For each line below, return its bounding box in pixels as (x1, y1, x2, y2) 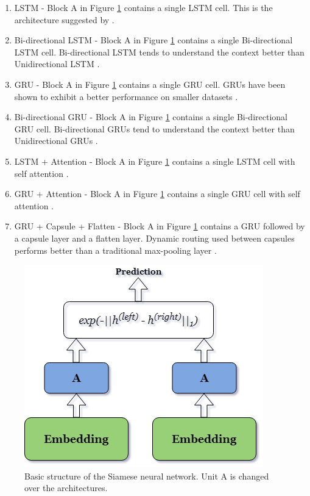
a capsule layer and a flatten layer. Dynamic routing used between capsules (14, 231, 295, 244)
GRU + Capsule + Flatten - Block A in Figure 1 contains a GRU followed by (14, 220, 305, 232)
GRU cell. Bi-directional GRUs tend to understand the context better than (14, 122, 295, 135)
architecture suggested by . (14, 13, 114, 26)
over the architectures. (24, 481, 108, 494)
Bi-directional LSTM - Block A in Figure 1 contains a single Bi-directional (14, 34, 293, 46)
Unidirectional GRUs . (14, 134, 98, 147)
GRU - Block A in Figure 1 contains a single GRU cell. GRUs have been (14, 77, 286, 90)
